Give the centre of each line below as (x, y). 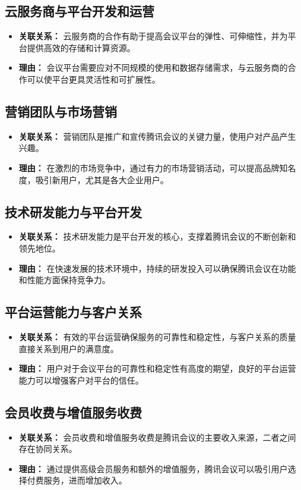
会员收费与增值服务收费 (73, 412)
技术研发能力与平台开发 (73, 211)
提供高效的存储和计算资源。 (81, 47)
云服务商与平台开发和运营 (80, 11)
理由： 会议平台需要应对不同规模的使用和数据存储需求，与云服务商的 (153, 67)
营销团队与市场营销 (61, 111)
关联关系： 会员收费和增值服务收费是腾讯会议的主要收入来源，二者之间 (157, 437)
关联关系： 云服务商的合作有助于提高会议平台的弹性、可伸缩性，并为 (153, 36)
